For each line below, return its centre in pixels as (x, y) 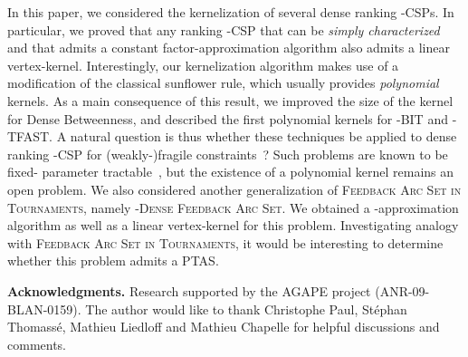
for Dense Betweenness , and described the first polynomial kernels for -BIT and (228, 118)
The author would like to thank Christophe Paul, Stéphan (246, 309)
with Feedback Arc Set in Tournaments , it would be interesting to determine (225, 242)
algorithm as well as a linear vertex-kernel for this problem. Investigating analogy (233, 225)
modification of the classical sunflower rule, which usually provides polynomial (223, 83)
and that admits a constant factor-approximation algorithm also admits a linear (229, 48)
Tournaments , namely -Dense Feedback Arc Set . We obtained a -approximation (233, 207)
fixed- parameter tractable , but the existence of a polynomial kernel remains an (231, 172)
